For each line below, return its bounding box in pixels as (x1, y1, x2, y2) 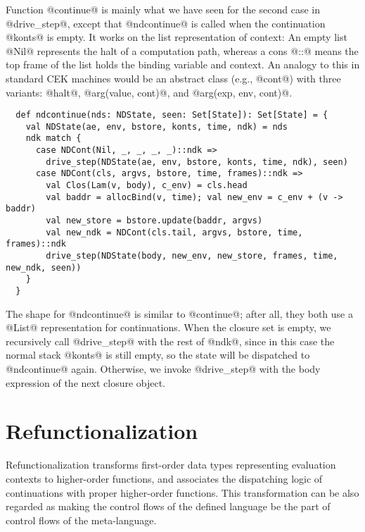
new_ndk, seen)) (6, 262, 82, 273)
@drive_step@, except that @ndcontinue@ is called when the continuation (6, 16, 326, 30)
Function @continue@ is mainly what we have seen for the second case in (6, 2, 320, 16)
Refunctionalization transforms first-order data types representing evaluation (6, 457, 336, 472)
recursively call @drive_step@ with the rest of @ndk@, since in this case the (6, 333, 335, 348)
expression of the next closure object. (6, 375, 166, 390)
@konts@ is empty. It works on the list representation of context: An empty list (6, 30, 347, 44)
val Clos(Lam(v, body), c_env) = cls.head (46, 180, 248, 191)
